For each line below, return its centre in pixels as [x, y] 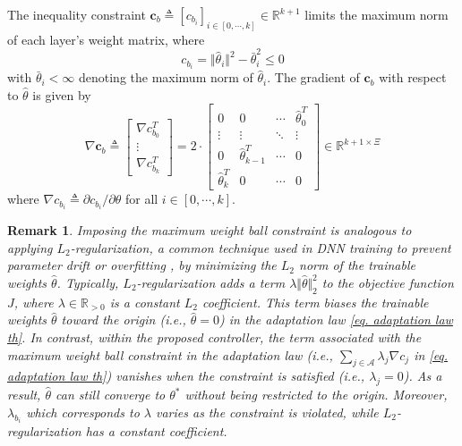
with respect [413, 77]
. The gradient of [313, 77]
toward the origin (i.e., [124, 320]
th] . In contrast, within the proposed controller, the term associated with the [214, 337]
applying [30, 247]
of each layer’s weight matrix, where [106, 39]
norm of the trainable [357, 265]
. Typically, [88, 282]
